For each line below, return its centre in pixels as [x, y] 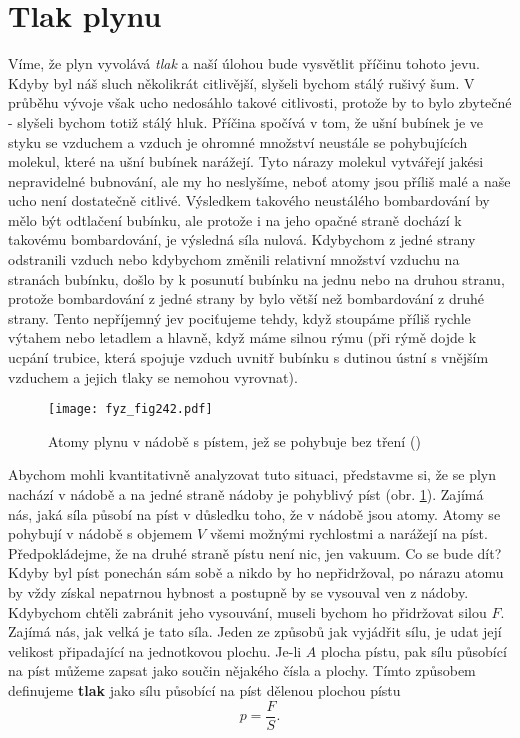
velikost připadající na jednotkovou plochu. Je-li [155, 650]
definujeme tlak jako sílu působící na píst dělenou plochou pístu [204, 690]
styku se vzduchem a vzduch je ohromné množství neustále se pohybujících [238, 141]
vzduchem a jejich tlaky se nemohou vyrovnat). [153, 376]
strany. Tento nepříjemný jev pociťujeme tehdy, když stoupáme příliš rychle [239, 317]
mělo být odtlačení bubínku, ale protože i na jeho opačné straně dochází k [235, 219]
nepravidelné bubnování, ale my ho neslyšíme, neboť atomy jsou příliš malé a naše [259, 180]
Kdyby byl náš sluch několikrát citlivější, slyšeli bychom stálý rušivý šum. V [241, 82]
